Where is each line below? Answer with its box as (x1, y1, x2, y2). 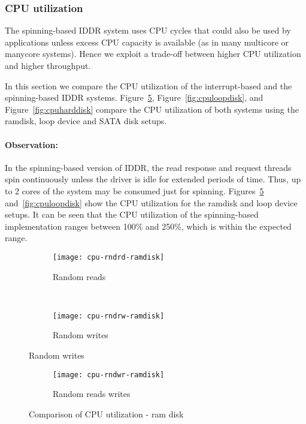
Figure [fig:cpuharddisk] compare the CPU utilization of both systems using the (5, 103, 299, 115)
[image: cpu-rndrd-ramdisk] (53, 252, 165, 261)
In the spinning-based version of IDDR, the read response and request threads (5, 161, 292, 173)
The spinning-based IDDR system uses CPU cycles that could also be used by (5, 24, 291, 37)
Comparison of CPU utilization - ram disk (29, 407, 184, 420)
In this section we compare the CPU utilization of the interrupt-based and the (5, 79, 292, 92)
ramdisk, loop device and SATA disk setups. (5, 115, 167, 127)
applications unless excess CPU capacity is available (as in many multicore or (5, 35, 289, 48)
